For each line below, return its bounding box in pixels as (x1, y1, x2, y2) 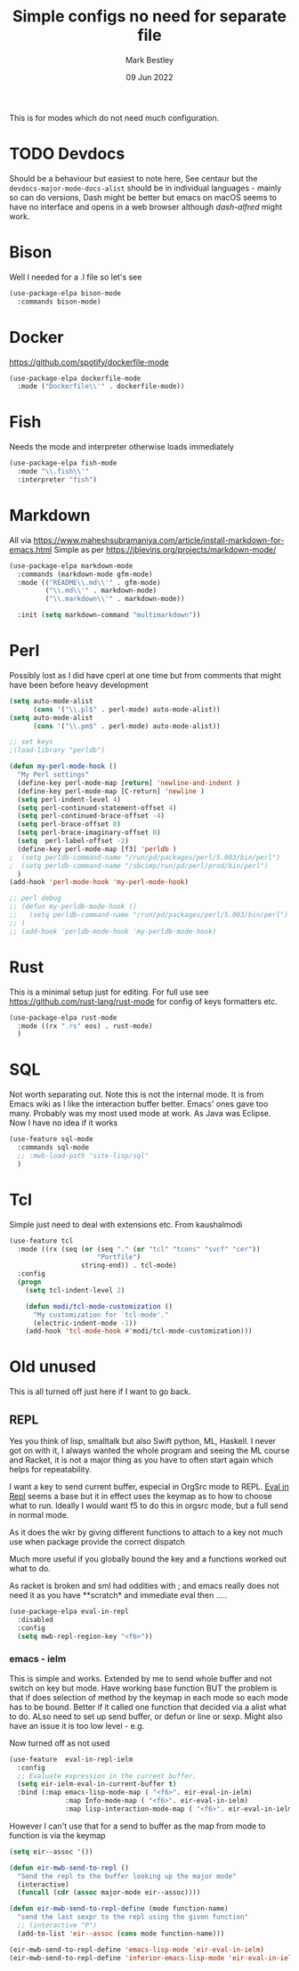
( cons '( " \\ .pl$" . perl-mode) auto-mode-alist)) (32, 705, 221, 714)
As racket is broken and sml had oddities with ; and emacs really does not (9, 1580, 279, 1591)
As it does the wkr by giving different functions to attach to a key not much (9, 1527, 283, 1537)
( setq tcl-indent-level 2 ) (25, 1286, 125, 1294)
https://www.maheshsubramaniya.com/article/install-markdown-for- (33, 534, 285, 545)
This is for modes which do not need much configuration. (9, 112, 220, 123)
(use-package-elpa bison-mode (9, 288, 122, 297)
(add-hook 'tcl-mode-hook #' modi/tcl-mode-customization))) (25, 1326, 253, 1336)
